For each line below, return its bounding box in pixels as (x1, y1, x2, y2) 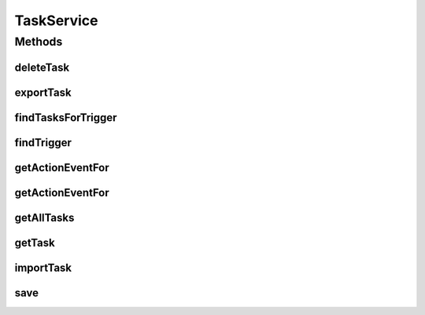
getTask (14, 236, 55, 249)
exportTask (14, 86, 72, 99)
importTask (14, 261, 72, 274)
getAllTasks (14, 211, 75, 224)
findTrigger (14, 136, 72, 149)
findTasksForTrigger (14, 111, 117, 124)
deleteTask (14, 60, 70, 74)
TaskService (14, 12, 98, 29)
